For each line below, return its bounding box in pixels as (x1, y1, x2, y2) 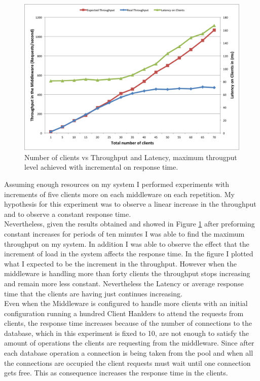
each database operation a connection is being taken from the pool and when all (4, 348, 253, 358)
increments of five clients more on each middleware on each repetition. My (4, 188, 235, 199)
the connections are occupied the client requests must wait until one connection (4, 357, 251, 368)
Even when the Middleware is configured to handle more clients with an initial (4, 298, 248, 309)
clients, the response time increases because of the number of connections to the (4, 318, 252, 328)
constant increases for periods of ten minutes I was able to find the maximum (4, 228, 245, 239)
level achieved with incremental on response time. (24, 162, 178, 172)
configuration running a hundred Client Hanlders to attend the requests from (4, 308, 244, 318)
